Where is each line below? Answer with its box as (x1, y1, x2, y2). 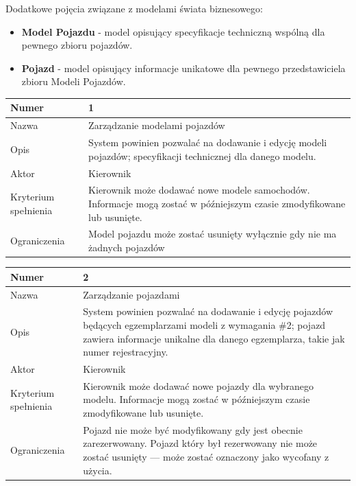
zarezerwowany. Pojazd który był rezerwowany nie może (83, 436, 318, 450)
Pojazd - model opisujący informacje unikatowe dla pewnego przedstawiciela (21, 60, 346, 75)
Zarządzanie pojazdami (83, 287, 180, 301)
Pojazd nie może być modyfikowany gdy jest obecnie (83, 422, 303, 437)
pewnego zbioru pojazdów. (21, 38, 133, 52)
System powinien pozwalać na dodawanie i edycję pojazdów (83, 304, 333, 319)
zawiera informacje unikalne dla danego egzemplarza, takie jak (83, 331, 345, 345)
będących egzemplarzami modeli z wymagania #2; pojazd (83, 317, 326, 332)
